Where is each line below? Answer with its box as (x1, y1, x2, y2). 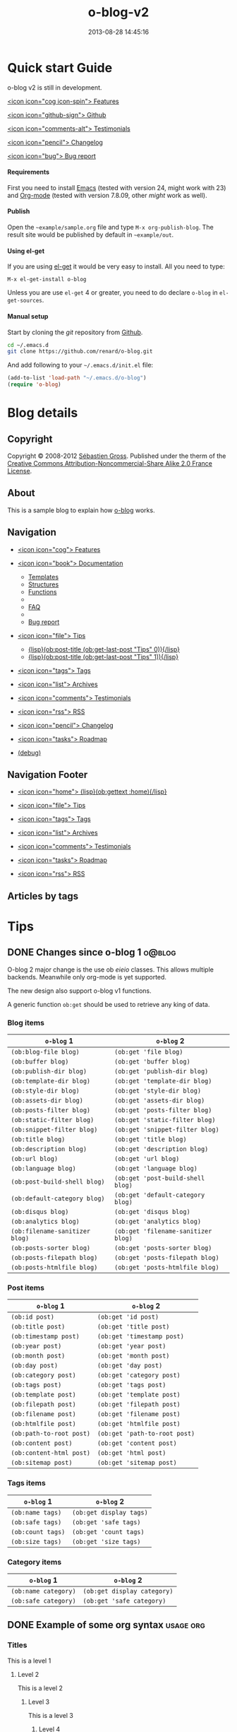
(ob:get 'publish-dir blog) (114, 1068, 209, 1076)
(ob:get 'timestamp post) (97, 1333, 185, 1341)
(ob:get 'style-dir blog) (114, 1087, 202, 1095)
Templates (28, 572, 59, 581)
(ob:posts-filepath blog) (11, 1254, 98, 1262)
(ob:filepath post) (11, 1401, 76, 1408)
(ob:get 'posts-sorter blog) (114, 1244, 212, 1252)
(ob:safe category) (11, 1597, 76, 1605)
